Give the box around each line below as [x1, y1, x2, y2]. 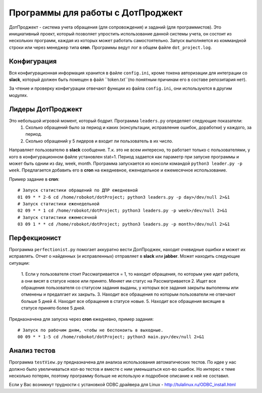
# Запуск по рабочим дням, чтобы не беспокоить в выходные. [17, 327, 164, 333]
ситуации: [9, 260, 30, 266]
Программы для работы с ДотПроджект [9, 7, 183, 18]
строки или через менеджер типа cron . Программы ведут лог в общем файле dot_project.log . [9, 44, 212, 50]
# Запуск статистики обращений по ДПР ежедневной [17, 188, 138, 193]
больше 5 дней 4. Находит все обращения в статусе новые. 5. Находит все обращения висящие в [21, 298, 225, 304]
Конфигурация [9, 57, 57, 65]
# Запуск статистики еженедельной [17, 201, 99, 206]
